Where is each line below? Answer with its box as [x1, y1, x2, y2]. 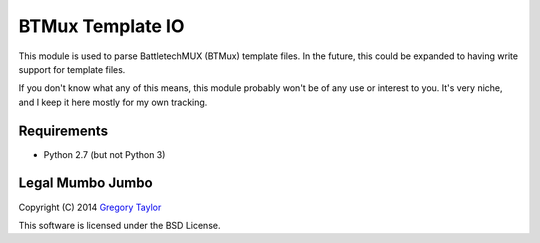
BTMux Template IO [18, 15, 185, 37]
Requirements [18, 122, 109, 139]
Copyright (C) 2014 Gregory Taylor [18, 201, 162, 213]
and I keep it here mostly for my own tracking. [18, 96, 208, 108]
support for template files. [18, 63, 126, 75]
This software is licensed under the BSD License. [18, 219, 221, 231]
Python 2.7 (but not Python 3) [43, 148, 166, 160]
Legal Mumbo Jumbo [18, 175, 154, 192]
